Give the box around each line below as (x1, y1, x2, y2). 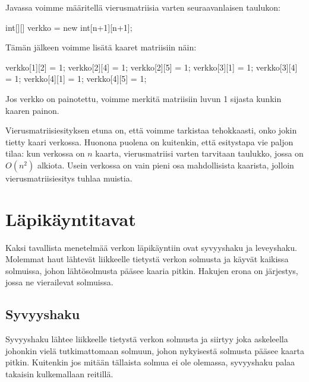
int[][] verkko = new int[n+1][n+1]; (5, 21, 133, 33)
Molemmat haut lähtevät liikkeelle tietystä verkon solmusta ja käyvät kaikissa (5, 253, 289, 265)
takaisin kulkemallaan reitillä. (5, 368, 113, 380)
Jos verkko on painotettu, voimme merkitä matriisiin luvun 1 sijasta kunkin (5, 92, 282, 104)
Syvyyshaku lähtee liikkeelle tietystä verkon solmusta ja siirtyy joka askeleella (5, 333, 288, 345)
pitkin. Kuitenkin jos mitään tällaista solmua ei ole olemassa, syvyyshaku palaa (5, 356, 295, 368)
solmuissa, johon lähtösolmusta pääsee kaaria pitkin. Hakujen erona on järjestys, (5, 264, 298, 276)
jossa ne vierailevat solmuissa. (5, 276, 113, 288)
